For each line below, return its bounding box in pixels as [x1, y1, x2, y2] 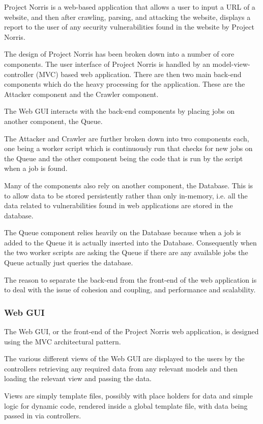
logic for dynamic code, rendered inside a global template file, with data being [4, 400, 248, 411]
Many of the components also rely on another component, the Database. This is [4, 180, 253, 190]
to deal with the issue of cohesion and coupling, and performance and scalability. [4, 284, 256, 295]
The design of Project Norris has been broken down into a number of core [4, 48, 235, 59]
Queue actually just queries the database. [4, 257, 133, 268]
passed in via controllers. [4, 410, 81, 421]
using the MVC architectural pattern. [4, 336, 121, 346]
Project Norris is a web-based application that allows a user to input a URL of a [4, 2, 255, 12]
